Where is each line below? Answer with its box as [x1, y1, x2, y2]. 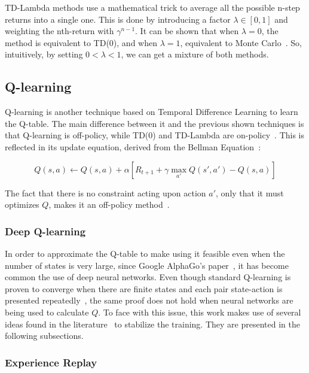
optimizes [5, 198, 39, 211]
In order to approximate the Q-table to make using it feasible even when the [5, 247, 285, 259]
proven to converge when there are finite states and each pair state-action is [5, 282, 283, 295]
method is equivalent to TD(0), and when [5, 36, 157, 48]
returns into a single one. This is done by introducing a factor [5, 13, 231, 25]
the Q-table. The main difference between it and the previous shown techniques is [5, 117, 304, 129]
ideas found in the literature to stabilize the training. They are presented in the [5, 317, 300, 330]
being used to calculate [5, 305, 89, 318]
